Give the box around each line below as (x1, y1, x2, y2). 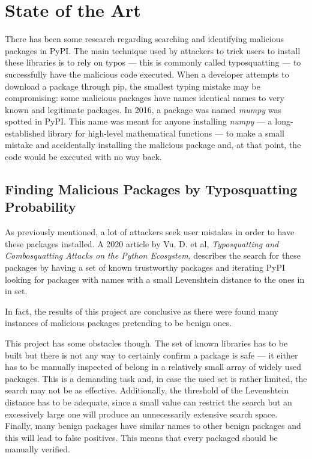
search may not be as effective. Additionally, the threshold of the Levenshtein (5, 384, 289, 396)
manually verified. (5, 443, 70, 455)
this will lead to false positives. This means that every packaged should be (5, 431, 278, 443)
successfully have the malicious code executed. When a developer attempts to (5, 67, 289, 80)
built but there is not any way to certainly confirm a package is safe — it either (5, 348, 298, 361)
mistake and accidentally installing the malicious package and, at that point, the (5, 138, 301, 151)
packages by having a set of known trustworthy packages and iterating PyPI (5, 261, 286, 274)
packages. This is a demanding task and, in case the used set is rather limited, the (5, 372, 307, 384)
